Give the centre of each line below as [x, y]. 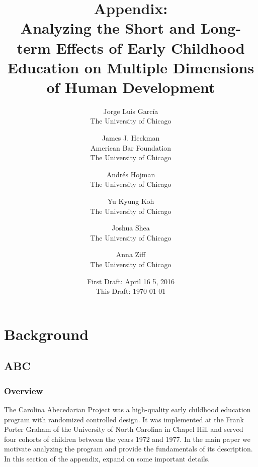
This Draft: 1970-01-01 [131, 291]
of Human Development [131, 87]
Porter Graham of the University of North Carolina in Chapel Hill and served [124, 429]
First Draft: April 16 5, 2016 [131, 281]
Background [47, 334]
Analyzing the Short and [108, 28]
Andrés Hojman [131, 174]
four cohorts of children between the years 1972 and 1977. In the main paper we [127, 439]
